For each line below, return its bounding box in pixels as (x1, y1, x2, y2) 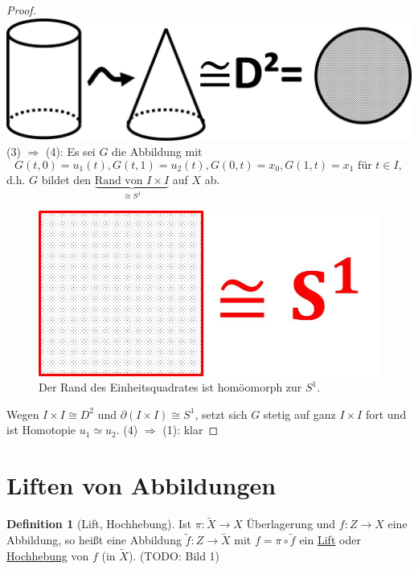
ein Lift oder (299, 531, 361, 548)
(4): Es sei (45, 143, 96, 160)
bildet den (41, 170, 92, 187)
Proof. (6, 2, 36, 18)
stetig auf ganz (263, 405, 336, 422)
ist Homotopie (6, 421, 76, 438)
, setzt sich (195, 405, 248, 422)
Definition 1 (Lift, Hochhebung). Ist (6, 515, 192, 532)
